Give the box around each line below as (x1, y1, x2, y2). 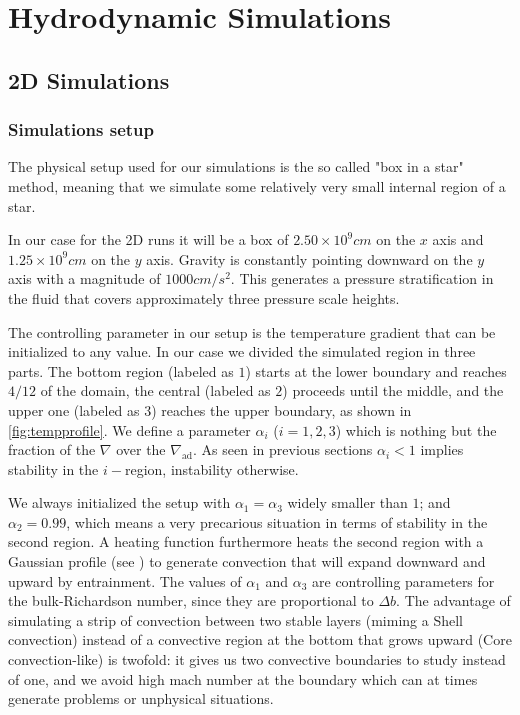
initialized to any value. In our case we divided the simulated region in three (8, 341, 476, 362)
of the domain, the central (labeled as (40, 380, 271, 401)
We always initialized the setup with (8, 492, 231, 513)
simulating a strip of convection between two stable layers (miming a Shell (8, 609, 463, 630)
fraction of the (8, 439, 96, 460)
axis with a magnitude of (8, 268, 161, 289)
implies (420, 439, 464, 460)
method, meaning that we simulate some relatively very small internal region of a (8, 175, 506, 196)
